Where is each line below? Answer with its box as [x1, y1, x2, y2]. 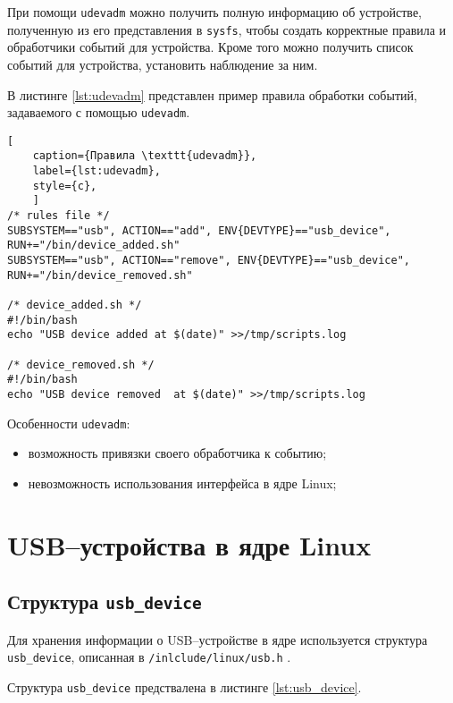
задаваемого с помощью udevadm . [7, 103, 190, 122]
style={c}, [32, 179, 97, 192]
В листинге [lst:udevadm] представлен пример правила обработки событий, [7, 85, 417, 104]
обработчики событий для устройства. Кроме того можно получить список [7, 38, 414, 56]
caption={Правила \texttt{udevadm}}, [32, 149, 257, 163]
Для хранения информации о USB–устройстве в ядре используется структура [7, 630, 428, 648]
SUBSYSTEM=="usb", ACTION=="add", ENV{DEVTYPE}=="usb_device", [7, 224, 391, 237]
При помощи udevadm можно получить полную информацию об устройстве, [7, 3, 422, 21]
